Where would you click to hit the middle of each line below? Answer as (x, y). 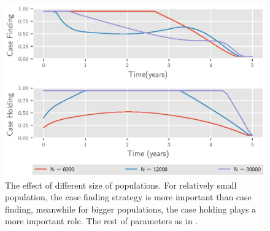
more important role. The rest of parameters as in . (102, 221)
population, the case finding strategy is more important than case (128, 197)
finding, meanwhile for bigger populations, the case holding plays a (131, 209)
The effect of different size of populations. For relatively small (121, 185)
